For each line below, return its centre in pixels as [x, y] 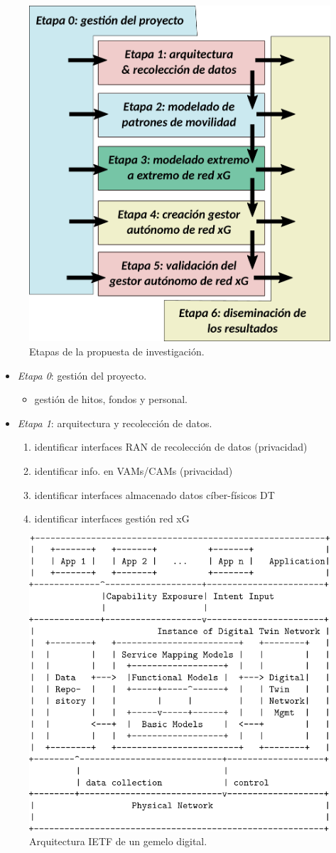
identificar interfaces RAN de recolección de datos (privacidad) [171, 447]
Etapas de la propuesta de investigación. [117, 352]
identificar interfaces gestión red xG [112, 519]
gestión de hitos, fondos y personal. [111, 399]
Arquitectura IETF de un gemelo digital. [118, 841]
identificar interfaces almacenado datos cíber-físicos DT [155, 494]
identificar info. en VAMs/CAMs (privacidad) [134, 471]
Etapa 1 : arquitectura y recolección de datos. [115, 423]
